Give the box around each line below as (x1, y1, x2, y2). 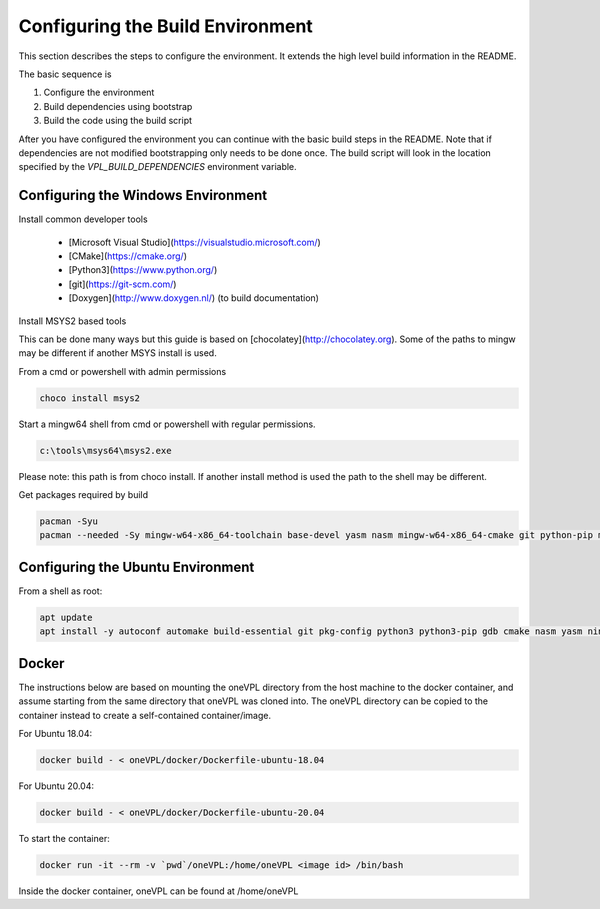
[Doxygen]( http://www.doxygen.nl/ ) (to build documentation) (68, 292, 320, 304)
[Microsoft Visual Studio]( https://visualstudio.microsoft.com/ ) (68, 236, 322, 248)
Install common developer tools (18, 213, 149, 225)
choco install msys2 (39, 392, 140, 404)
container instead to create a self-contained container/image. (18, 709, 272, 721)
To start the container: (18, 832, 110, 844)
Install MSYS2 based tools (18, 315, 127, 327)
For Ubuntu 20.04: (18, 780, 95, 792)
